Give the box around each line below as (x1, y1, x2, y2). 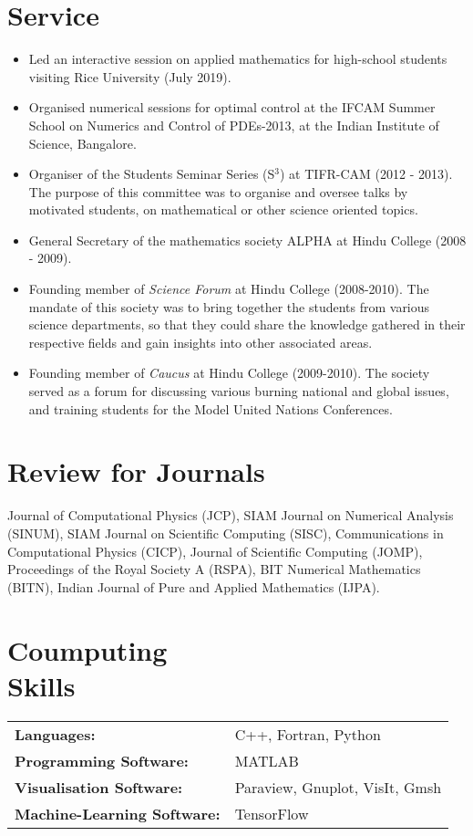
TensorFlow (234, 802, 309, 824)
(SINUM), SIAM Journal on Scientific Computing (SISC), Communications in (7, 523, 444, 542)
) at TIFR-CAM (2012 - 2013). (280, 164, 453, 183)
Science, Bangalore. (28, 133, 137, 152)
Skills (7, 666, 76, 704)
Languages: (15, 723, 96, 745)
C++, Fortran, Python (234, 723, 381, 745)
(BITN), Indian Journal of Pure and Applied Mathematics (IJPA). (7, 577, 380, 596)
